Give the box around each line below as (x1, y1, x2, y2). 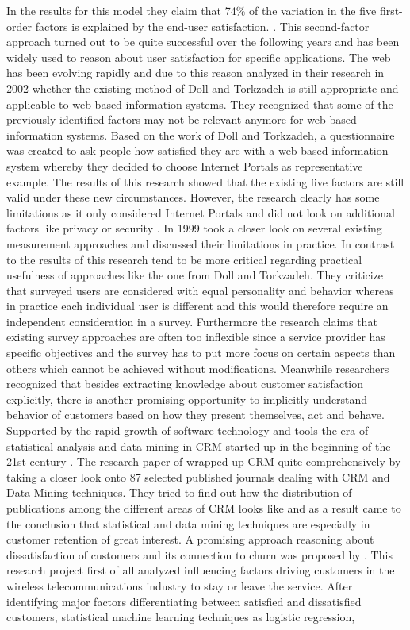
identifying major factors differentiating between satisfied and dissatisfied (6, 593, 362, 609)
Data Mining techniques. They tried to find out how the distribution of (6, 484, 352, 501)
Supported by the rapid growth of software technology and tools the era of (6, 422, 369, 439)
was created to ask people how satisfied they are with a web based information (6, 142, 389, 159)
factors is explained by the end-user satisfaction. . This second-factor (35, 17, 370, 34)
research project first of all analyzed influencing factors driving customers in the (6, 562, 395, 578)
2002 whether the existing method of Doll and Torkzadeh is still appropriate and (6, 79, 399, 96)
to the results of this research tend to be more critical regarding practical (6, 251, 362, 267)
